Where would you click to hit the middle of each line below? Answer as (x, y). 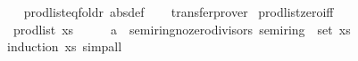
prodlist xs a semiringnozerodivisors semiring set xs (182, 29)
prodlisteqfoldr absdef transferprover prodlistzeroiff (179, 11)
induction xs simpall (64, 46)
